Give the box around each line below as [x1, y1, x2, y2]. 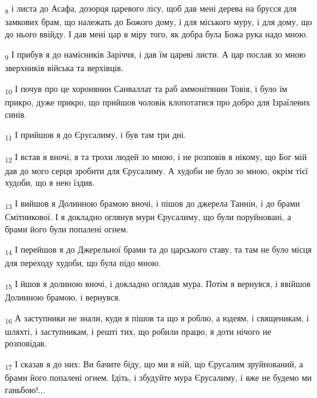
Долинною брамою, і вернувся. [5, 290, 121, 303]
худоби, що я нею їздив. [5, 176, 95, 189]
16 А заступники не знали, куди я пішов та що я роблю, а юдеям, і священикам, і [5, 311, 309, 326]
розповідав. [5, 337, 47, 350]
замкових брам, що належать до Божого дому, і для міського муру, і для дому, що [5, 15, 312, 28]
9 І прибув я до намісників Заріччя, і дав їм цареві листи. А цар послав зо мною [5, 48, 306, 63]
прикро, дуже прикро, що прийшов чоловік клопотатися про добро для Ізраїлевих [5, 96, 310, 109]
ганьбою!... [5, 383, 45, 396]
